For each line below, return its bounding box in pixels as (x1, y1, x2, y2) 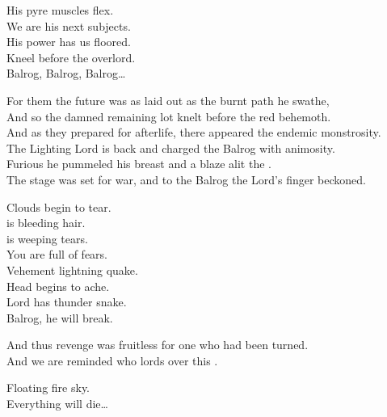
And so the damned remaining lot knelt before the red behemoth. (6, 107, 331, 124)
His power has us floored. (6, 33, 131, 50)
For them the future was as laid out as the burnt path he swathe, (6, 91, 330, 108)
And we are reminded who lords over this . (6, 352, 218, 369)
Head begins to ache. (6, 277, 110, 294)
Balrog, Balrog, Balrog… (6, 65, 126, 82)
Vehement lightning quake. (6, 261, 138, 278)
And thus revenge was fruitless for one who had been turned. (6, 336, 309, 353)
